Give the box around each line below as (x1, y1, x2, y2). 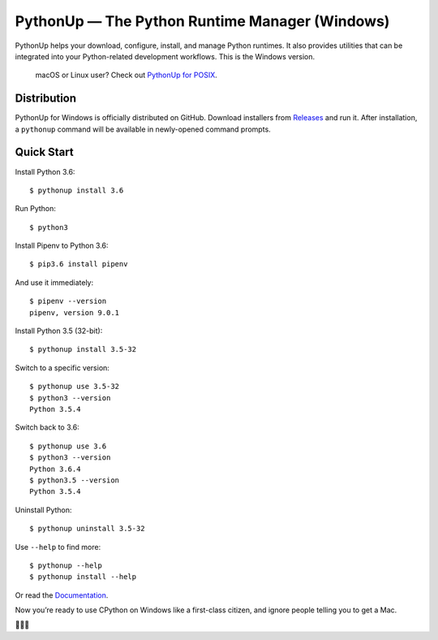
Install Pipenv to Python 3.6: (15, 240, 109, 251)
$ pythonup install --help (29, 573, 137, 582)
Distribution (15, 92, 77, 106)
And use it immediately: (15, 277, 93, 288)
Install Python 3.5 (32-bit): (15, 326, 103, 336)
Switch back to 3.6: (15, 422, 80, 432)
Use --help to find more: (15, 542, 101, 551)
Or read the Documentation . (15, 590, 109, 600)
